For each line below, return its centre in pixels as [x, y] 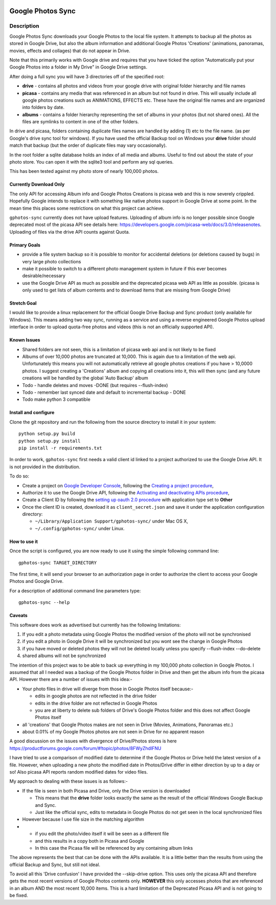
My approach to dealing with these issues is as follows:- [68, 781]
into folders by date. [43, 107]
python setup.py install [50, 441]
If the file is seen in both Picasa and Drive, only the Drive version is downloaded [106, 790]
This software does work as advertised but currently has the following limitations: [95, 625]
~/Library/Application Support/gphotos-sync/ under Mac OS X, [112, 521]
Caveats [18, 616]
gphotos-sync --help [44, 603]
